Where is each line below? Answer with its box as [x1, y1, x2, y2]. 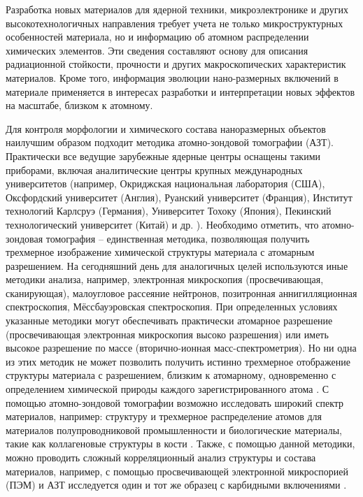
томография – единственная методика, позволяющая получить [45, 231, 310, 245]
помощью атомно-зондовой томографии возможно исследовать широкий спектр [6, 395, 344, 410]
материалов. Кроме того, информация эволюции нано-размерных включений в [6, 70, 339, 85]
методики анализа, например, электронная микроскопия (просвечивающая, [6, 272, 324, 287]
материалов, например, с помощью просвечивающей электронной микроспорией [6, 463, 348, 478]
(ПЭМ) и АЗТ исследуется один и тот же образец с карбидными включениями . [6, 477, 347, 492]
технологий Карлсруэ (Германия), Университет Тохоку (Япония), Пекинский [6, 203, 332, 218]
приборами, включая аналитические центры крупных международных [6, 162, 303, 177]
